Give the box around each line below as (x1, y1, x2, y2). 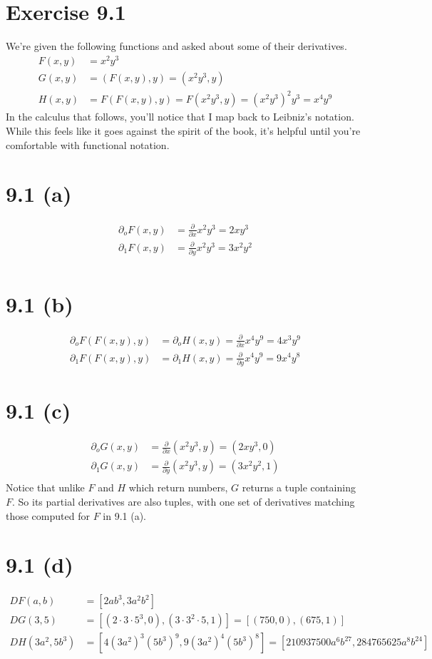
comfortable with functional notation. (6, 137, 170, 152)
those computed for (6, 508, 90, 523)
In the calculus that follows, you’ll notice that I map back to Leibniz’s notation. (6, 109, 354, 124)
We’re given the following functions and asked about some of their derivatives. (6, 39, 347, 53)
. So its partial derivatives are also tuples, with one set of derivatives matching (12, 494, 355, 509)
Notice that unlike (6, 480, 85, 495)
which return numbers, (128, 480, 228, 495)
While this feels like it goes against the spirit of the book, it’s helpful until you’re (6, 123, 361, 138)
